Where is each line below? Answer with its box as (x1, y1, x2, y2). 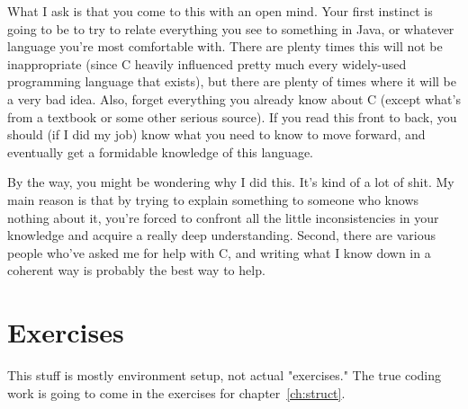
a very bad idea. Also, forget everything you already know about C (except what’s (7, 89, 461, 108)
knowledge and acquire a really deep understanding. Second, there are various (7, 226, 436, 245)
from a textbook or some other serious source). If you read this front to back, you (7, 107, 457, 126)
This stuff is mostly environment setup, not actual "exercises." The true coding (7, 366, 442, 385)
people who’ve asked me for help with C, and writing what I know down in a (7, 243, 431, 262)
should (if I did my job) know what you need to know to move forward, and (7, 125, 426, 144)
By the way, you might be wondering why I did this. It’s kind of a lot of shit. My (7, 173, 454, 191)
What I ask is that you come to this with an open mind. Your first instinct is (7, 2, 433, 20)
